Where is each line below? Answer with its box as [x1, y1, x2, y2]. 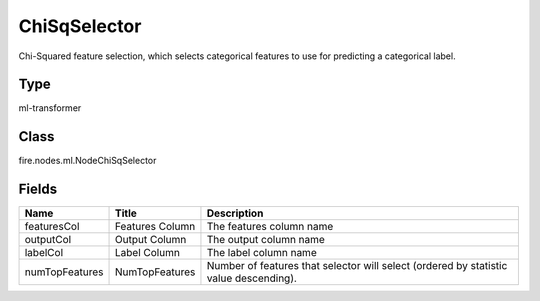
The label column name [206, 246, 317, 260]
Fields [18, 181, 58, 198]
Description [206, 206, 264, 220]
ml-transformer [18, 102, 82, 114]
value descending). [206, 271, 297, 285]
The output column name [206, 233, 325, 247]
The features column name [206, 220, 334, 234]
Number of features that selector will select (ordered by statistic [206, 259, 508, 273]
